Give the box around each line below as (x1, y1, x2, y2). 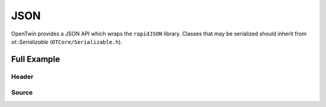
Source (11, 88, 33, 97)
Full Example (11, 54, 60, 64)
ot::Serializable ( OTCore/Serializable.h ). (11, 38, 123, 45)
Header (11, 72, 34, 81)
